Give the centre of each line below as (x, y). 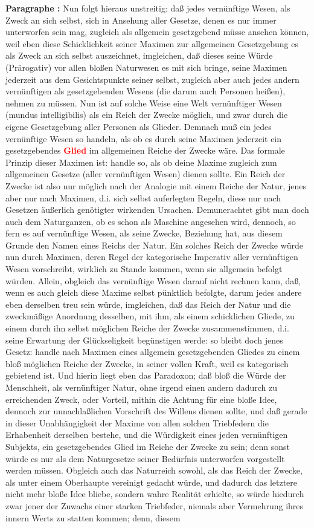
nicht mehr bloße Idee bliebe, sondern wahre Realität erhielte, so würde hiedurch (155, 494)
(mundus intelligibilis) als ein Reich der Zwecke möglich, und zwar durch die (147, 115)
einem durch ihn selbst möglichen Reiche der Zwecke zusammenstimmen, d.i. (147, 328)
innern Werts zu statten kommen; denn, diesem (93, 517)
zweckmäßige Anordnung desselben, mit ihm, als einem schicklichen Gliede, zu (150, 316)
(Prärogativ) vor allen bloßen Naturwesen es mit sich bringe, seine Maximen (146, 67)
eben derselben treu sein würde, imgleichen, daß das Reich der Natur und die (148, 304)
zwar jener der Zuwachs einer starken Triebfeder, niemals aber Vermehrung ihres (155, 505)
